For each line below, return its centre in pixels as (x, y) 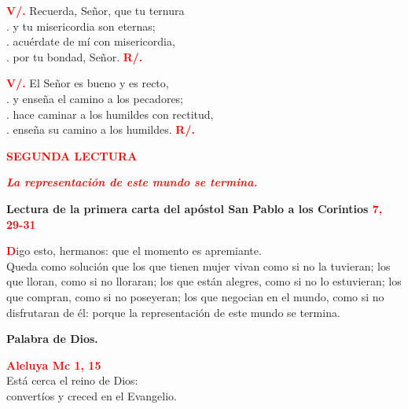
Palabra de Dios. (52, 339)
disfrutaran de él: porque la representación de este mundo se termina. (173, 312)
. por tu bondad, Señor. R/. (75, 56)
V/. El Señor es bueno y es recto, (88, 83)
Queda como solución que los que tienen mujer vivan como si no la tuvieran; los (198, 265)
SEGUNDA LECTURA (72, 155)
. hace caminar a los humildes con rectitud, (110, 114)
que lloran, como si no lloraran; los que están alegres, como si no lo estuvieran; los (204, 281)
